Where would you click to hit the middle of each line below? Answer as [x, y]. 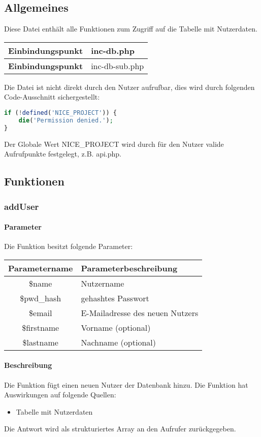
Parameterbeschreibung [129, 268]
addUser [22, 206]
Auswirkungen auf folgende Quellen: [60, 395]
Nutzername [103, 283]
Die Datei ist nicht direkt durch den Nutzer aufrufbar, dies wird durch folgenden [129, 87]
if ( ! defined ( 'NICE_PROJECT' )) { [60, 113]
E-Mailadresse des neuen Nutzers [140, 313]
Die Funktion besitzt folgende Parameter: [69, 246]
